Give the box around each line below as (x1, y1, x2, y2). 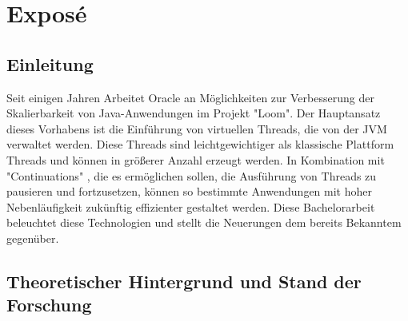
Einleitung (6, 51, 94, 76)
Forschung (6, 292, 92, 317)
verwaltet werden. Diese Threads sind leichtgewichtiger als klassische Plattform (6, 136, 394, 153)
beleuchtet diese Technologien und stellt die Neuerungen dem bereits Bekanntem (6, 214, 402, 231)
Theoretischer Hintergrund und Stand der (6, 268, 362, 293)
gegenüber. (6, 229, 59, 246)
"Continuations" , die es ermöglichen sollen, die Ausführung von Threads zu (6, 167, 377, 184)
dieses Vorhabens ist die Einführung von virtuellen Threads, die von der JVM (6, 120, 387, 137)
